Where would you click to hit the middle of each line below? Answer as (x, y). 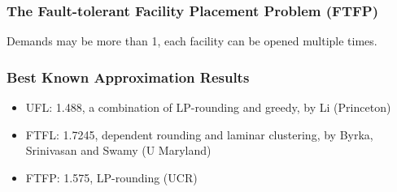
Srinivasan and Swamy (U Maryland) (118, 150)
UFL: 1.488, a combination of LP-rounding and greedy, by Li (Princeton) (208, 107)
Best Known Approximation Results (128, 77)
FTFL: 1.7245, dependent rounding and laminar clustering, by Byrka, (199, 134)
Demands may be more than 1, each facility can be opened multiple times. (192, 41)
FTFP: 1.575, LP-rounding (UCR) (111, 177)
